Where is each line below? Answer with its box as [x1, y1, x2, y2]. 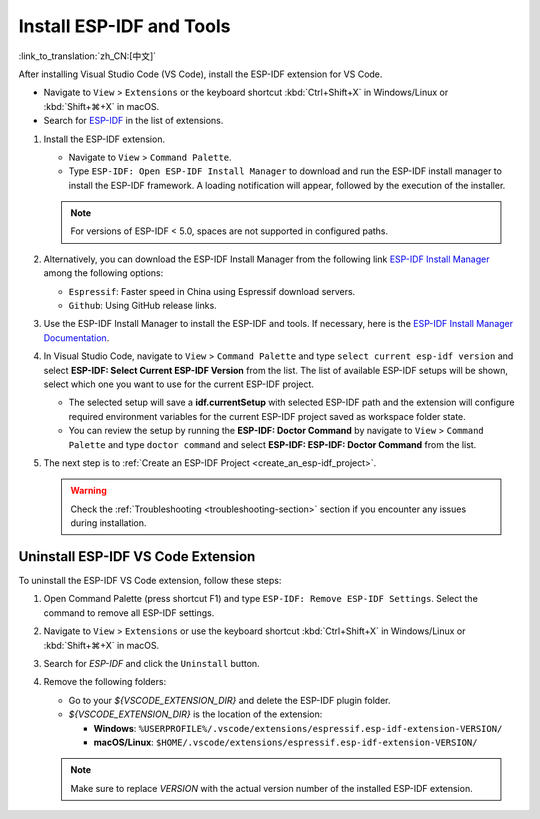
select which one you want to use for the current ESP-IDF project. [43, 378, 315, 390]
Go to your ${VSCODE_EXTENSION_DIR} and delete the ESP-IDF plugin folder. [68, 694, 391, 706]
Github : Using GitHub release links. [68, 300, 217, 312]
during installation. [70, 517, 147, 529]
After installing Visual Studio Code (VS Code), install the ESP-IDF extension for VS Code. [18, 68, 383, 80]
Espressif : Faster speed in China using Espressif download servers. [68, 285, 356, 297]
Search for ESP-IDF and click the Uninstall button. [43, 657, 260, 669]
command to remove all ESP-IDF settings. [43, 606, 215, 619]
